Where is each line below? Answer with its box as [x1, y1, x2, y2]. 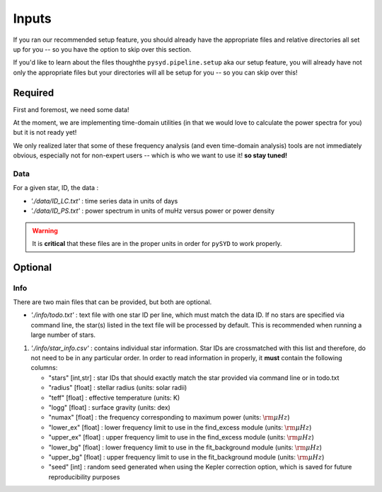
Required [13, 86, 54, 99]
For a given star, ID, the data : [13, 184, 99, 192]
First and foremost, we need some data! [13, 105, 129, 113]
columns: [30, 364, 58, 372]
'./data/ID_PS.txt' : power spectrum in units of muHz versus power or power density [30, 206, 275, 216]
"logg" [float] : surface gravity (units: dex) [48, 403, 171, 411]
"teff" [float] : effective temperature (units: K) [48, 393, 180, 402]
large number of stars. [30, 330, 95, 340]
